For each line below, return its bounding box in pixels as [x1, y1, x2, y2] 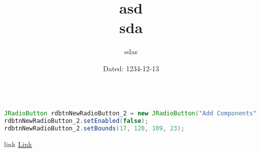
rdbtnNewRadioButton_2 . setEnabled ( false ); [4, 117, 149, 125]
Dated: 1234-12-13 [103, 63, 159, 73]
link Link [4, 138, 32, 149]
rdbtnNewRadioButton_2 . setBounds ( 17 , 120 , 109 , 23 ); [4, 124, 185, 132]
